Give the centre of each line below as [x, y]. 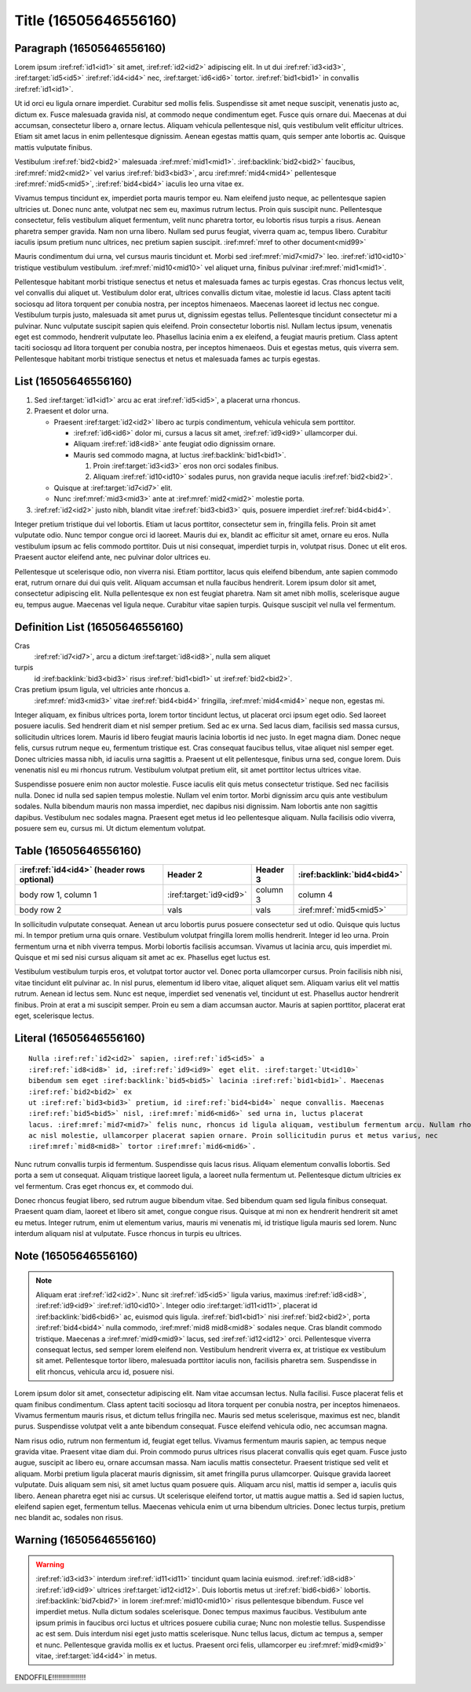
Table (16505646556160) [78, 850]
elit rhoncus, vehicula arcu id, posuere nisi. [105, 1371]
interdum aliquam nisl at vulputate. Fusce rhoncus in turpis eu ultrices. [128, 1234]
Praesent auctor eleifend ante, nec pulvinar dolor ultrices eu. [113, 557]
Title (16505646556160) [96, 20]
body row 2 [40, 910]
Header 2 [185, 874]
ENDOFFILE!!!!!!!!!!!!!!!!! [50, 1677]
